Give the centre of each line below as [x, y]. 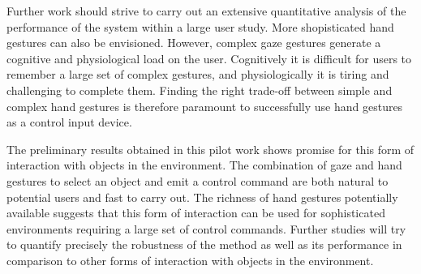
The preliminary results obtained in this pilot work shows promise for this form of [210, 149]
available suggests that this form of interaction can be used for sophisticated [196, 213]
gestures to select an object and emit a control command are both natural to [198, 180]
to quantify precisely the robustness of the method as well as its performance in [204, 244]
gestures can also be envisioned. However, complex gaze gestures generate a [194, 43]
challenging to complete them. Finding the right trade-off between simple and [200, 90]
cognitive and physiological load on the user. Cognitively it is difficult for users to [209, 58]
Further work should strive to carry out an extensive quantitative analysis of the [206, 11]
